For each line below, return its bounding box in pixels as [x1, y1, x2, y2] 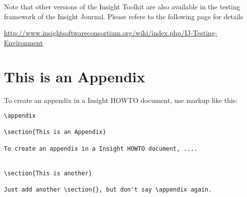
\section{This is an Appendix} [4, 129, 106, 136]
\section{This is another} [4, 169, 92, 177]
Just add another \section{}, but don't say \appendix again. [4, 186, 212, 193]
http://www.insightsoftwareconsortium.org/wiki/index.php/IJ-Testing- [4, 28, 217, 38]
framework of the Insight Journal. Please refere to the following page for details [4, 11, 244, 21]
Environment [4, 37, 43, 47]
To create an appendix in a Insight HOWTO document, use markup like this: [4, 95, 238, 105]
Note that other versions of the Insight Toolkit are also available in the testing [4, 1, 240, 11]
